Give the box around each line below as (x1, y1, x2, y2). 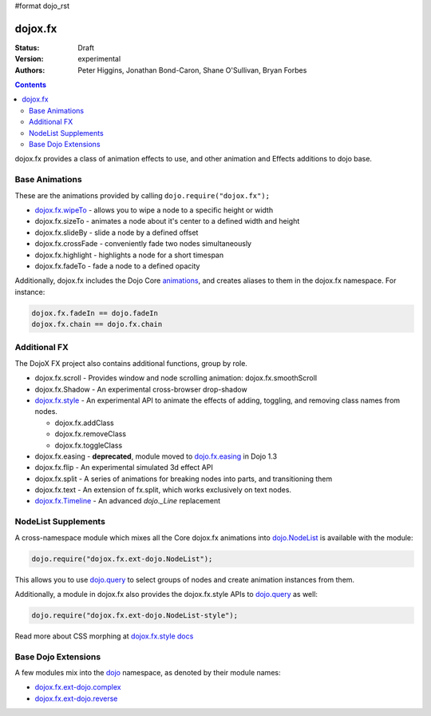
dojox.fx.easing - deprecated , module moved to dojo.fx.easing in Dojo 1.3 (34, 451, 278, 461)
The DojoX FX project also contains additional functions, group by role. (14, 358, 247, 368)
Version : (14, 54, 44, 64)
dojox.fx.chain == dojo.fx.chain (31, 320, 163, 329)
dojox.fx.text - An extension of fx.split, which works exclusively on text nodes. (34, 485, 291, 495)
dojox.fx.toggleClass (54, 440, 123, 450)
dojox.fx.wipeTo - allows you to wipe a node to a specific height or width (34, 205, 274, 215)
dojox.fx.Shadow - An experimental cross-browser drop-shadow (34, 384, 247, 394)
